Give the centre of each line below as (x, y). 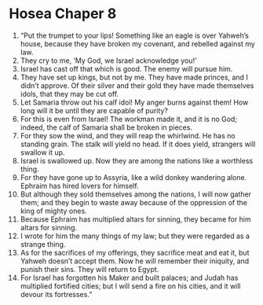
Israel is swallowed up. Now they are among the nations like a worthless (137, 160)
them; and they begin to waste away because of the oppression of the (134, 202)
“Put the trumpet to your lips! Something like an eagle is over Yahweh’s (135, 35)
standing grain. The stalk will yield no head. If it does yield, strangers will (138, 144)
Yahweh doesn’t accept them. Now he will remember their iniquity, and (135, 261)
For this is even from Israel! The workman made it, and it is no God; (129, 119)
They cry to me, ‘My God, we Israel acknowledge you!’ (108, 61)
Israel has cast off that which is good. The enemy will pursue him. (126, 68)
